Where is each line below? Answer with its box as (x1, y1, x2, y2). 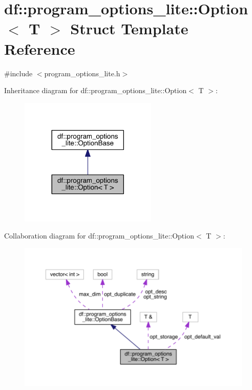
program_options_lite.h (44, 68, 120, 78)
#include (4, 68, 33, 78)
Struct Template (70, 18, 188, 39)
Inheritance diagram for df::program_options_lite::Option (4, 85, 187, 96)
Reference (4, 38, 75, 59)
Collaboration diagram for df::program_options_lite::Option (4, 230, 194, 241)
